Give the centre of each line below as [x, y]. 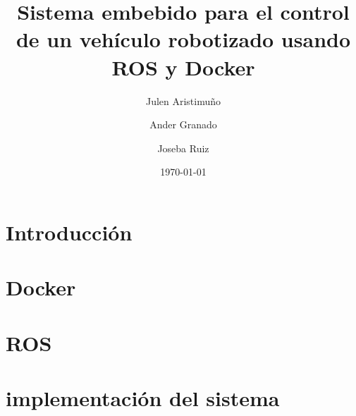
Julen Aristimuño [183, 100]
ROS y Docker [183, 67]
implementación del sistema [143, 398]
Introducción [69, 232]
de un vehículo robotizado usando [183, 39]
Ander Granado [183, 124]
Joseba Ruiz [183, 148]
